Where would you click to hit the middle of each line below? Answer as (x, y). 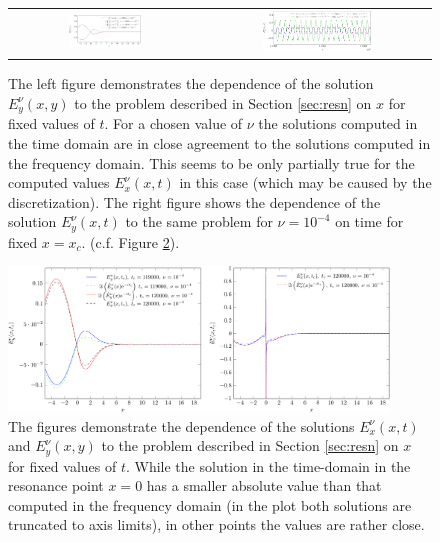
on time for (369, 221)
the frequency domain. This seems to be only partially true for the (211, 162)
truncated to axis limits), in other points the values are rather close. (216, 524)
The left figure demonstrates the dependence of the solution (191, 83)
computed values (59, 182)
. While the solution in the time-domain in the (268, 465)
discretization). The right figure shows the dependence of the (194, 201)
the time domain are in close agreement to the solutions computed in (219, 142)
